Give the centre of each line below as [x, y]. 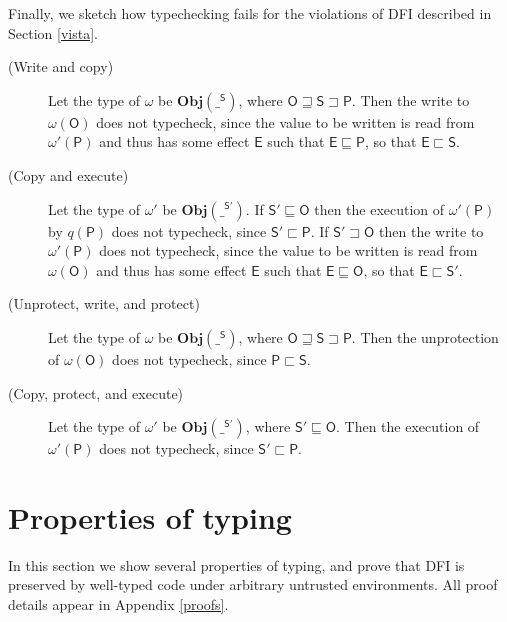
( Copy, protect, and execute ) [96, 392]
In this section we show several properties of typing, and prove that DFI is [236, 564]
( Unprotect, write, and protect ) [104, 303]
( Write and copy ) [61, 66]
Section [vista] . [53, 32]
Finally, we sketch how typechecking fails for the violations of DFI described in [250, 13]
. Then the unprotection [425, 336]
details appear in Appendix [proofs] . [118, 604]
